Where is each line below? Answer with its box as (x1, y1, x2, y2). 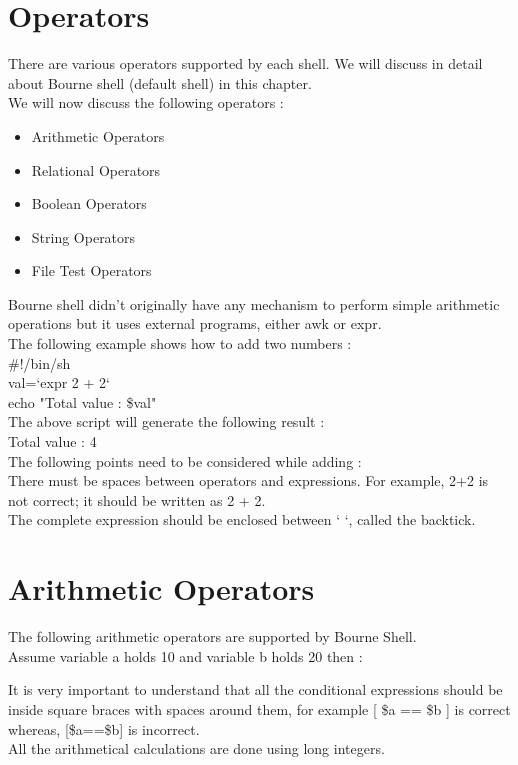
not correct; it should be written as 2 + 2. (8, 489, 266, 510)
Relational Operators (31, 159, 161, 180)
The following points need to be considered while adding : (8, 450, 362, 471)
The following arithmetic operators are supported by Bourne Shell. (8, 626, 417, 647)
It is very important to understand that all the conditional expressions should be (8, 679, 503, 700)
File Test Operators (31, 260, 152, 281)
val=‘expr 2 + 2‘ (8, 372, 110, 393)
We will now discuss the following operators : (8, 92, 284, 113)
